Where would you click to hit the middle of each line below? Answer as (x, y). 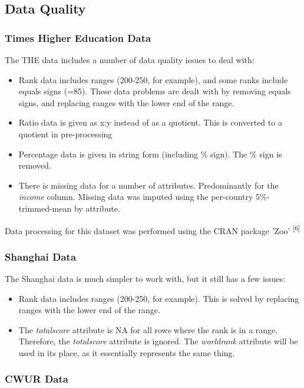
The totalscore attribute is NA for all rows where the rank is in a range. (148, 329)
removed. (35, 165)
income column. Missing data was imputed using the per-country (136, 197)
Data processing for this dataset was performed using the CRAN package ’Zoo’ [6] (153, 229)
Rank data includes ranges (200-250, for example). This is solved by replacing (159, 298)
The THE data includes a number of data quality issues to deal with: (130, 60)
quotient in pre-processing (65, 134)
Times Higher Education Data (78, 37)
